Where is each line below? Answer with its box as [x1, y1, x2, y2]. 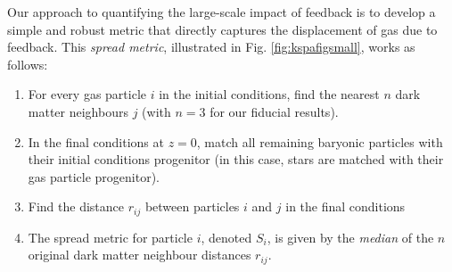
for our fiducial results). [210, 102, 339, 120]
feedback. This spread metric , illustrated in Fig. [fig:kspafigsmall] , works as [7, 37, 415, 56]
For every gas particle [28, 85, 147, 103]
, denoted [201, 227, 252, 246]
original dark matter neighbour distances [28, 245, 251, 264]
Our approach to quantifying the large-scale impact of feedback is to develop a [7, 3, 436, 21]
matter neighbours [28, 102, 128, 120]
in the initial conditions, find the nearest [159, 85, 380, 103]
